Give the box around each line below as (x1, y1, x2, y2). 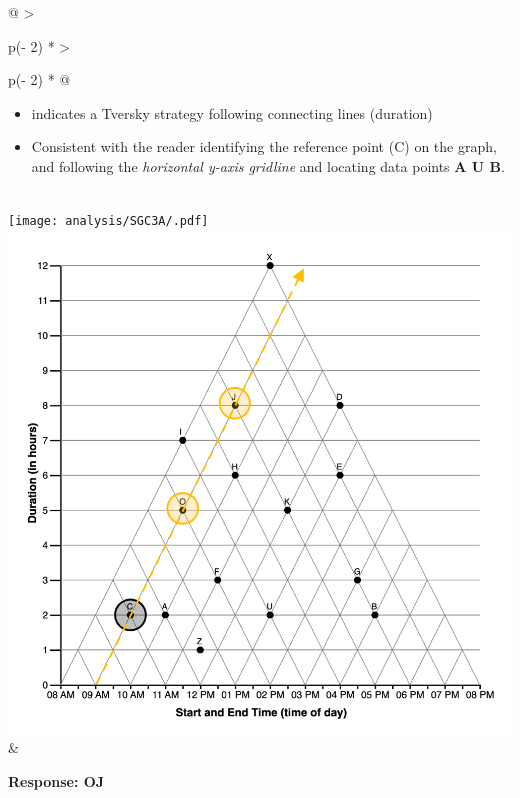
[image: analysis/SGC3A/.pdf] (8, 214, 209, 229)
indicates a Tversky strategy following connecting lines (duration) (31, 102, 433, 123)
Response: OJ (8, 771, 105, 791)
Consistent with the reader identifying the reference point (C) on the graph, (31, 136, 497, 157)
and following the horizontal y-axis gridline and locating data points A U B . (31, 155, 505, 176)
